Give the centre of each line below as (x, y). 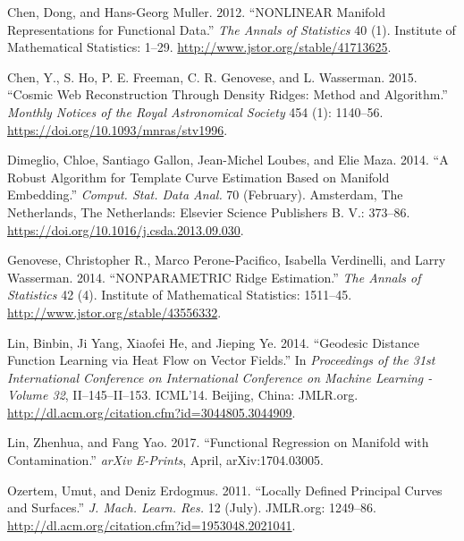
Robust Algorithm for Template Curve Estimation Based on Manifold (198, 177)
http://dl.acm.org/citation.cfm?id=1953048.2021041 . (152, 524)
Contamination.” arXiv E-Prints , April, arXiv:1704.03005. (165, 460)
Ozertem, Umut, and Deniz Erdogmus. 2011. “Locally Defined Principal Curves (225, 490)
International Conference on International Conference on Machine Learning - (220, 377)
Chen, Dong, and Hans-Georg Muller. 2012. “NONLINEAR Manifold (197, 12)
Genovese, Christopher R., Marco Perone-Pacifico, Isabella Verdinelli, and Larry (227, 260)
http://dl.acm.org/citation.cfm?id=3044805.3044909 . (152, 412)
